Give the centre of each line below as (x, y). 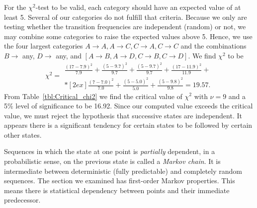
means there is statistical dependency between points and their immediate (117, 190)
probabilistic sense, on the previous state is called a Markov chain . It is (112, 161)
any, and (69, 55)
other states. (23, 134)
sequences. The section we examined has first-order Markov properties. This (120, 181)
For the (15, 7)
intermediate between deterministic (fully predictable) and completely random (123, 171)
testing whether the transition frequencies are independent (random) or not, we (125, 26)
